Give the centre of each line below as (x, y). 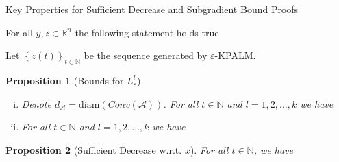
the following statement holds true (147, 32)
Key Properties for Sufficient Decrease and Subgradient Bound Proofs (152, 9)
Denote (36, 103)
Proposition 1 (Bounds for (65, 80)
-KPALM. (235, 55)
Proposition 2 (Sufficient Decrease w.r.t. (94, 149)
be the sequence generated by (146, 55)
